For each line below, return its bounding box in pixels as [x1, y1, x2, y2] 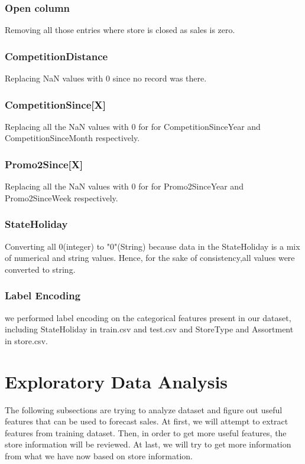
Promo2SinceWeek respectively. [5, 191, 118, 204]
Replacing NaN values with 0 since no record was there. [5, 72, 207, 84]
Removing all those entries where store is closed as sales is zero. [5, 24, 235, 36]
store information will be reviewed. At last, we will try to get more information [5, 438, 291, 450]
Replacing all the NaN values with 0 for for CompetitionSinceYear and [5, 120, 261, 132]
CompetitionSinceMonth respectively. [5, 132, 140, 144]
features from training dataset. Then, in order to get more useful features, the [5, 426, 287, 439]
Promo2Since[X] [5, 156, 83, 171]
